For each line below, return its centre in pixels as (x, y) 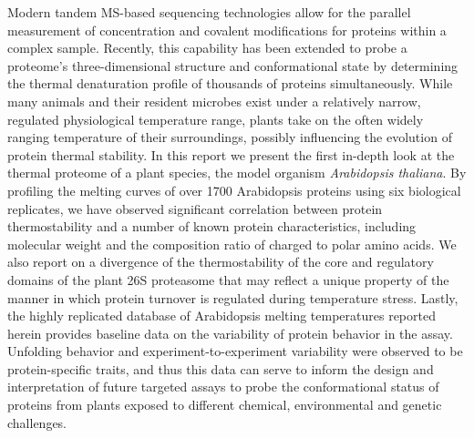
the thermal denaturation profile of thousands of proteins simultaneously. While (230, 83)
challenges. (37, 422)
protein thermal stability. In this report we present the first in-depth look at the (231, 154)
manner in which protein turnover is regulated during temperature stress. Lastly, (233, 297)
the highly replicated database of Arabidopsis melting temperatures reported (222, 316)
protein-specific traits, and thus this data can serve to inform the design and (221, 368)
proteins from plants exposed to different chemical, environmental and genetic (225, 405)
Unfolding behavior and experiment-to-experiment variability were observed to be (235, 351)
